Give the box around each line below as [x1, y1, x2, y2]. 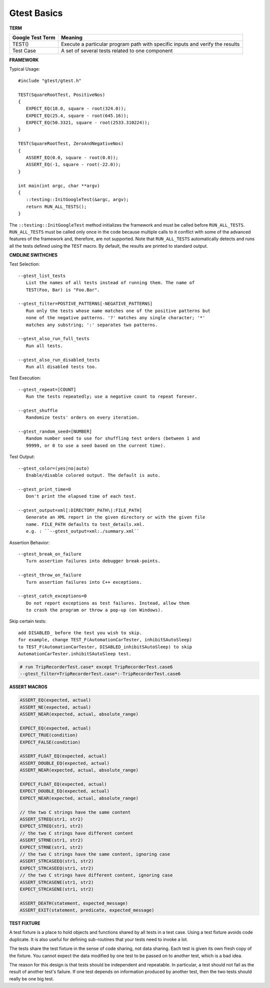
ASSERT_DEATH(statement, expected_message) [19, 900, 128, 906]
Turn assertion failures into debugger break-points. [25, 558, 161, 564]
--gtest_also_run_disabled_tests [18, 357, 100, 363]
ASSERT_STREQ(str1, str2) [19, 816, 83, 822]
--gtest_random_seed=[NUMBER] [18, 429, 92, 435]
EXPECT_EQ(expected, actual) [19, 725, 91, 731]
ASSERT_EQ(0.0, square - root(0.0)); [25, 155, 118, 161]
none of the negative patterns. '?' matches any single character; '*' [25, 315, 205, 321]
